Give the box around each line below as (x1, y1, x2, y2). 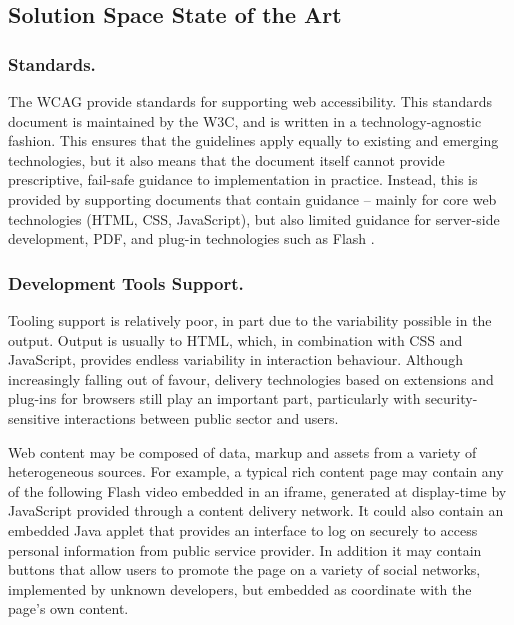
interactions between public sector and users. (64, 407, 339, 428)
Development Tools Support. (8, 270, 244, 295)
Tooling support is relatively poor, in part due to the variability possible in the (8, 309, 492, 330)
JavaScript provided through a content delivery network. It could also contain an (8, 500, 504, 521)
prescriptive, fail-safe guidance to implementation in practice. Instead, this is (8, 169, 478, 190)
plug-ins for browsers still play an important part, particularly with (8, 388, 421, 409)
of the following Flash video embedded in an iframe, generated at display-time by (8, 480, 507, 501)
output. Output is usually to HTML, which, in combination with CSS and (8, 329, 463, 350)
